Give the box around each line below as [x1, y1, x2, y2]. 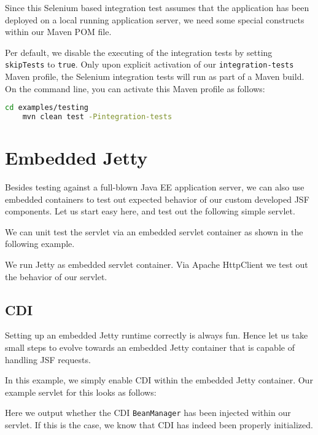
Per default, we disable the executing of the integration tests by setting [5, 45, 273, 58]
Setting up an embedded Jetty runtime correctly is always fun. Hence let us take [5, 329, 308, 342]
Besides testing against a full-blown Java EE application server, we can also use [5, 181, 304, 194]
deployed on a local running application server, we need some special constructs [5, 13, 304, 26]
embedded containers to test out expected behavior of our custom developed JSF [5, 192, 309, 205]
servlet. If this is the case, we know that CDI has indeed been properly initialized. [5, 418, 313, 431]
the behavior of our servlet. [5, 270, 107, 283]
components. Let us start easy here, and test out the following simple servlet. [5, 205, 295, 217]
